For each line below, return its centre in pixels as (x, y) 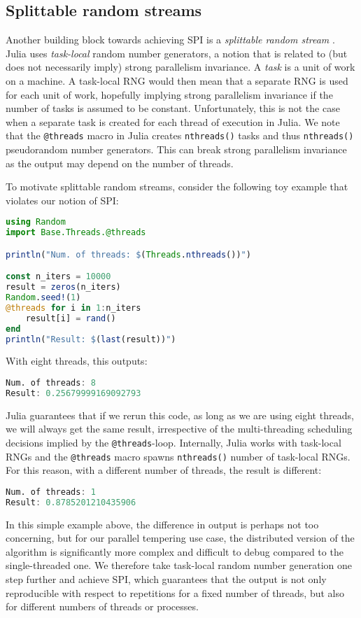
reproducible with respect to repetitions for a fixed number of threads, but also (175, 592)
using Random (36, 222)
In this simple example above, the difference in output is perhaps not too (162, 524)
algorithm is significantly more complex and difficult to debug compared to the (175, 551)
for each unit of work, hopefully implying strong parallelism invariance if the (169, 94)
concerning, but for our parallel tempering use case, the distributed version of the (180, 538)
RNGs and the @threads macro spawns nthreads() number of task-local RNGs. (178, 456)
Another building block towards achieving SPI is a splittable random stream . (170, 40)
